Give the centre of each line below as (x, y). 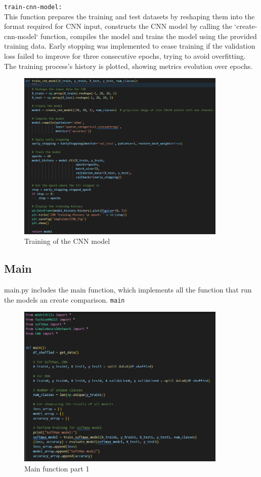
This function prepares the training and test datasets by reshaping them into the (129, 16)
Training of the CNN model (67, 241)
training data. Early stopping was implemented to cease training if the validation (130, 46)
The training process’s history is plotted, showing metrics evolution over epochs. (128, 66)
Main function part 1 (57, 469)
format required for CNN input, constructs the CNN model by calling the (118, 26)
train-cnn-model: (33, 7)
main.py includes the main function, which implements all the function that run (128, 290)
